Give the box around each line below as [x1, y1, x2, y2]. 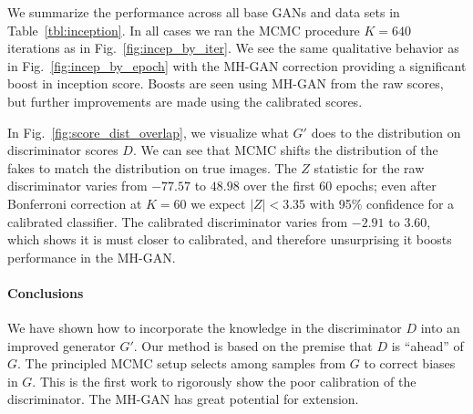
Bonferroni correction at [7, 193, 142, 212]
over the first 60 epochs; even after [243, 176, 437, 195]
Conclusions [7, 283, 84, 302]
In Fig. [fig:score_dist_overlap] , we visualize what [7, 122, 289, 141]
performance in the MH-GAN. [7, 247, 176, 266]
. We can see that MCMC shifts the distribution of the [132, 140, 438, 160]
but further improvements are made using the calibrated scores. [7, 91, 363, 110]
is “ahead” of [391, 336, 464, 355]
